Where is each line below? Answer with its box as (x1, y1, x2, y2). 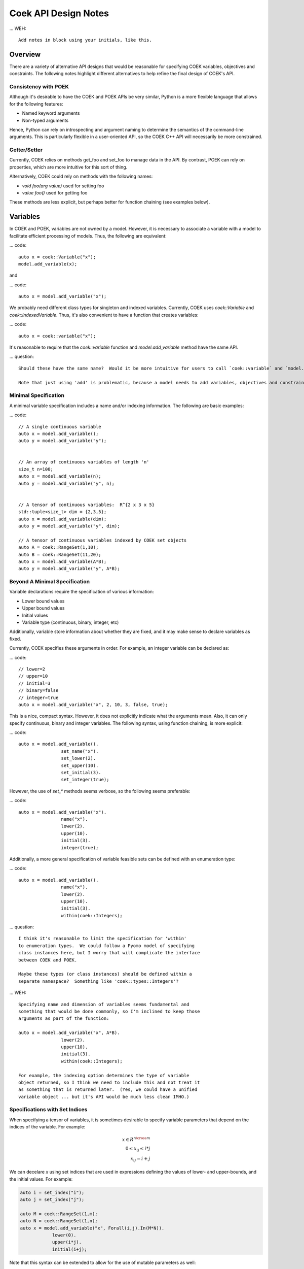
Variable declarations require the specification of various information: (9, 589, 154, 595)
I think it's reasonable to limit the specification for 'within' (18, 936, 187, 942)
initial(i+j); (52, 1246, 87, 1252)
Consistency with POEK (9, 83, 69, 90)
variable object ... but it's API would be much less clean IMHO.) (18, 1094, 189, 1099)
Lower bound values (22, 598, 65, 604)
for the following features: (9, 101, 63, 107)
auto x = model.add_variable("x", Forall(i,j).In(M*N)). (20, 1225, 165, 1231)
